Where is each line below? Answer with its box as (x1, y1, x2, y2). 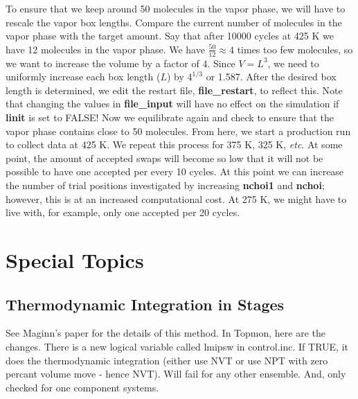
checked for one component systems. (6, 380, 159, 394)
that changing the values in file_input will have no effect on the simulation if (6, 96, 339, 111)
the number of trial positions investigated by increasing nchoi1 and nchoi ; (6, 177, 325, 192)
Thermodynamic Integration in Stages (6, 293, 285, 314)
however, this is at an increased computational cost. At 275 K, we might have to (6, 191, 347, 206)
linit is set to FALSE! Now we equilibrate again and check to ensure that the (6, 109, 334, 124)
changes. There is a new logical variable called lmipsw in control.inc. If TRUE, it (6, 339, 348, 353)
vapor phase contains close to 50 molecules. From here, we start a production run (6, 123, 351, 138)
